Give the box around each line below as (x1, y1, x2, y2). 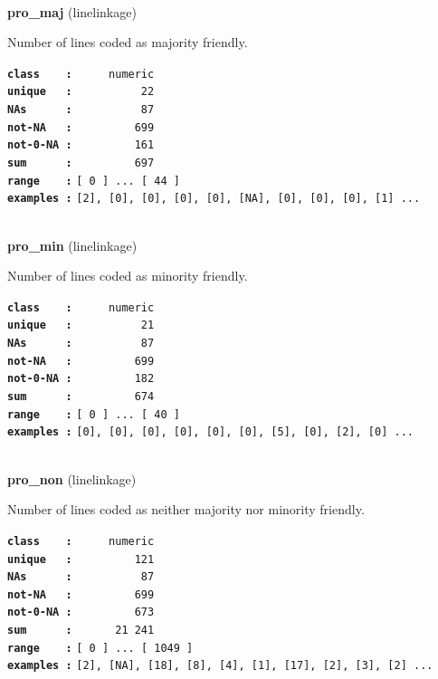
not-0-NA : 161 (7, 139, 155, 152)
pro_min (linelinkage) (7, 235, 138, 254)
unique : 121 (7, 552, 155, 566)
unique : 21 (7, 319, 155, 332)
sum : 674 (7, 390, 155, 404)
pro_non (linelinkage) (7, 469, 137, 488)
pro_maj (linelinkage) (7, 2, 137, 21)
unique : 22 (7, 85, 155, 99)
